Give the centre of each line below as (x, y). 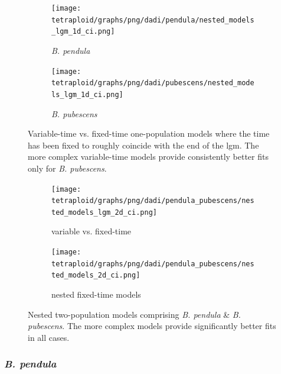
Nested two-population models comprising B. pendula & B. (134, 314)
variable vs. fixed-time (92, 231)
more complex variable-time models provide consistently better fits (148, 157)
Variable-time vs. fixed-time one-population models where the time (149, 133)
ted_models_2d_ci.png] (96, 275)
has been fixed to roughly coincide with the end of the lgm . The (143, 145)
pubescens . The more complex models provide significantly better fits (152, 326)
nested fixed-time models (96, 294)
